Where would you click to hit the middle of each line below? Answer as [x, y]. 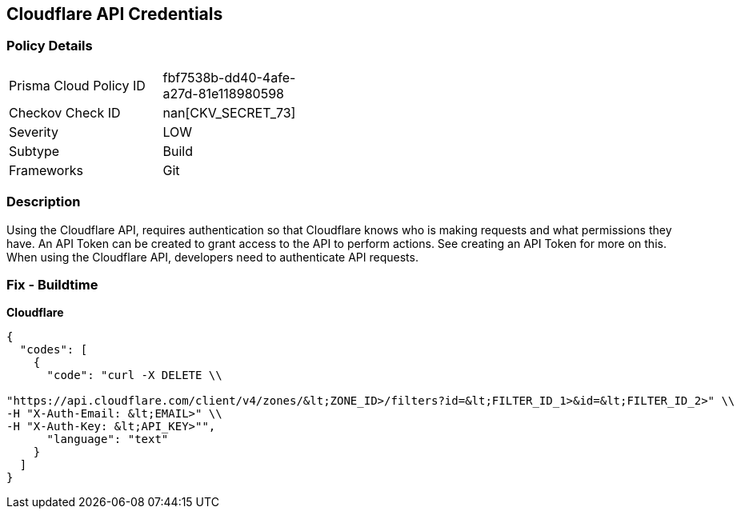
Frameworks [46, 170]
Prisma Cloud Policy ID [77, 85]
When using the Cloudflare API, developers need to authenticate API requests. [212, 257]
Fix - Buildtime [52, 284]
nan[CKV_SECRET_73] [229, 112]
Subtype [34, 151]
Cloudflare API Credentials [115, 14]
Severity [34, 132]
